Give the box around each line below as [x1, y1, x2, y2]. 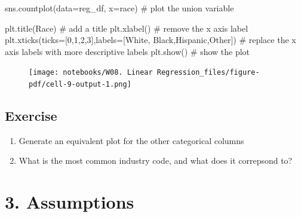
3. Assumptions [5, 190, 134, 214]
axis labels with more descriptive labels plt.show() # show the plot [5, 45, 250, 57]
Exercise [5, 106, 57, 125]
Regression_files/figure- [156, 68, 260, 77]
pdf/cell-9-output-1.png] [29, 80, 131, 89]
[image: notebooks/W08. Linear [29, 68, 153, 77]
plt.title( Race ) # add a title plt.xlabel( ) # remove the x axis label [5, 22, 248, 34]
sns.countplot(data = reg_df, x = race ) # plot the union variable [5, 2, 234, 14]
